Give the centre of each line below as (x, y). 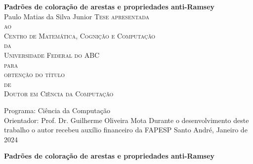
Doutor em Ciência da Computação (59, 94)
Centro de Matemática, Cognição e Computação (80, 35)
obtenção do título (34, 74)
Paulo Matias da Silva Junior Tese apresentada (77, 16)
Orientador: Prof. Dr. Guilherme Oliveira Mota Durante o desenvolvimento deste (126, 120)
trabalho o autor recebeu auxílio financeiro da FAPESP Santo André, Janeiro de (126, 130)
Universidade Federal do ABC (52, 55)
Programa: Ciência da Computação (57, 110)
